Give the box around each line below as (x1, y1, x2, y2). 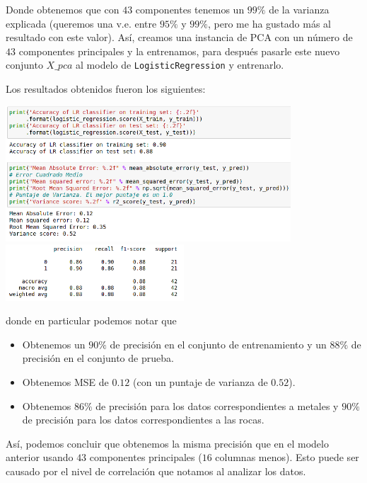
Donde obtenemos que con (6, 2, 120, 16)
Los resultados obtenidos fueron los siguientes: (6, 81, 206, 96)
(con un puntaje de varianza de (133, 375, 268, 390)
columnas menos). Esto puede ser (215, 450, 359, 465)
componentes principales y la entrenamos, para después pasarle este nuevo (18, 43, 340, 58)
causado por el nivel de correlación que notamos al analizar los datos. (6, 464, 306, 478)
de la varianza (269, 2, 330, 16)
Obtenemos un (22, 336, 86, 351)
